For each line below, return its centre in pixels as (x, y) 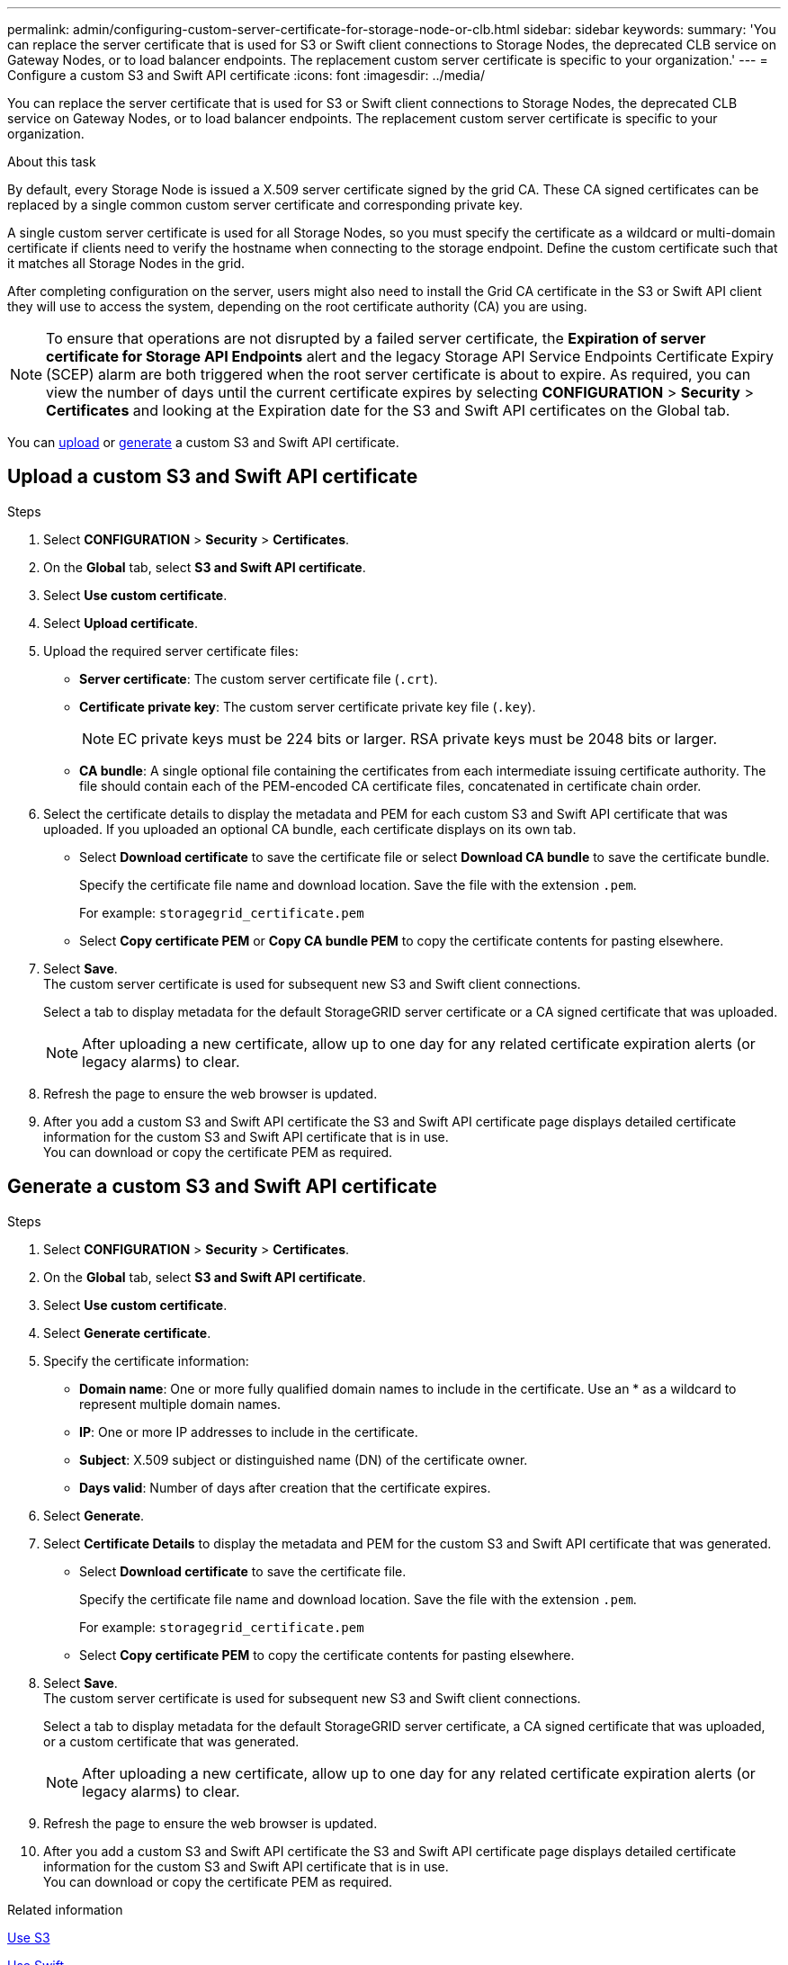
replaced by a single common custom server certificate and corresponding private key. (265, 205)
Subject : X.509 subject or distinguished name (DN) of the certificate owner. (304, 1459)
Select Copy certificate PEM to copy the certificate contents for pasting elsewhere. (327, 1655)
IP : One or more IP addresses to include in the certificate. (249, 1431)
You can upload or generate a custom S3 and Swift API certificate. (203, 442)
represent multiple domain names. (180, 1404)
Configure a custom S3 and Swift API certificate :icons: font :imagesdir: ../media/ (246, 75)
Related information (65, 1909)
